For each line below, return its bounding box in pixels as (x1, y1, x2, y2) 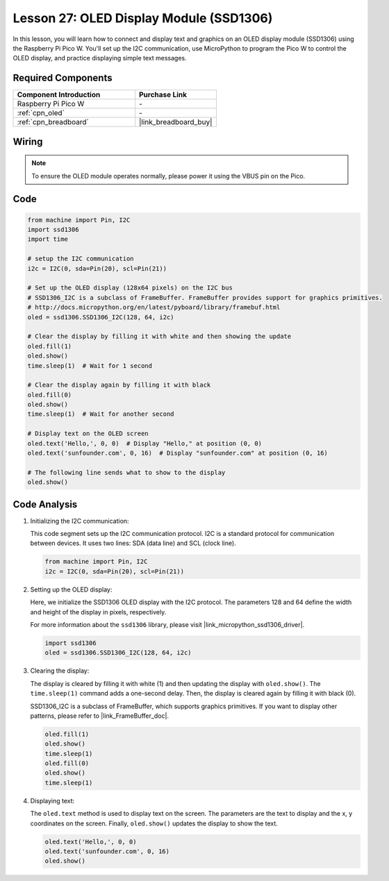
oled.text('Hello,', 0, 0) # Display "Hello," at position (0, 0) (27, 439, 263, 447)
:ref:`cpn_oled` (17, 108, 65, 118)
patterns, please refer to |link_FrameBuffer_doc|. (30, 712, 169, 720)
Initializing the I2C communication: (30, 517, 129, 525)
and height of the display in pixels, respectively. (30, 607, 167, 616)
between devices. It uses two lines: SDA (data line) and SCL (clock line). (30, 539, 236, 548)
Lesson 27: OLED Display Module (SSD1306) (13, 10, 273, 26)
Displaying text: (30, 796, 75, 805)
